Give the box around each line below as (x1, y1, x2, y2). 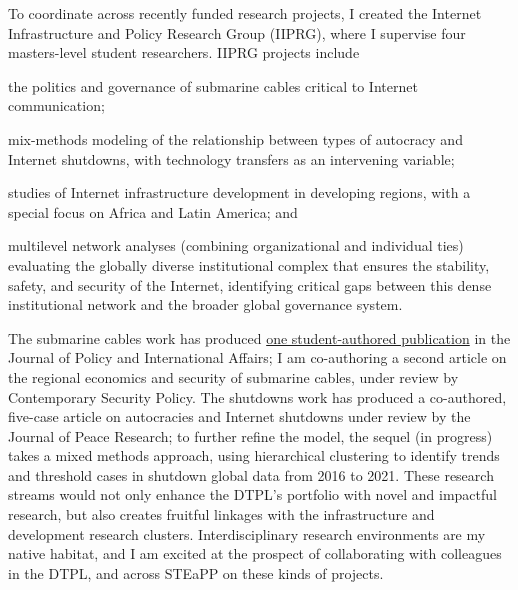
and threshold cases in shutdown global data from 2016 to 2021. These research (8, 464, 494, 485)
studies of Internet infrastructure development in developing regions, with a (8, 182, 471, 203)
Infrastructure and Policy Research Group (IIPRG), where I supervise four (8, 22, 466, 43)
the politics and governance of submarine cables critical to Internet (8, 75, 418, 96)
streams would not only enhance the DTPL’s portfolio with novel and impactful (8, 484, 497, 505)
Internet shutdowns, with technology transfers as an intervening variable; (8, 148, 455, 169)
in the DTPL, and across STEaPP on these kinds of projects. (8, 562, 384, 583)
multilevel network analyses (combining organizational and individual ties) (8, 235, 464, 256)
